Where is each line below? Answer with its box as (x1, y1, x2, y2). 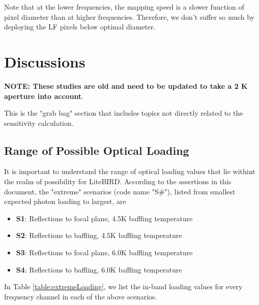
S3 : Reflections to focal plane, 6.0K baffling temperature (16, 247, 193, 258)
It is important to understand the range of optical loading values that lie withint (4, 166, 255, 177)
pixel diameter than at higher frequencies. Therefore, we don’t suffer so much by (4, 11, 254, 22)
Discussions (4, 51, 85, 72)
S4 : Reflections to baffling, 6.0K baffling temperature (16, 264, 182, 275)
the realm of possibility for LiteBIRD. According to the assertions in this (4, 176, 232, 187)
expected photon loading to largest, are (4, 196, 126, 207)
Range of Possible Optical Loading (4, 142, 189, 158)
